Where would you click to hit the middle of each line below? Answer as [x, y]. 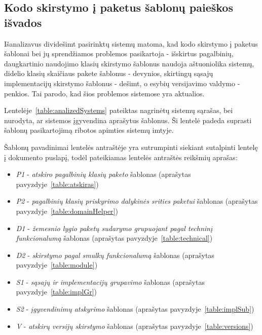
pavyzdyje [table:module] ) [57, 265]
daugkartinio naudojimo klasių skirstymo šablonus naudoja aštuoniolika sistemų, [129, 63]
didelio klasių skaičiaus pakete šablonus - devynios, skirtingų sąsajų [109, 73]
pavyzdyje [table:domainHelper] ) [67, 211]
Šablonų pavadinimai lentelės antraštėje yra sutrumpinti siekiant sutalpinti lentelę [131, 147]
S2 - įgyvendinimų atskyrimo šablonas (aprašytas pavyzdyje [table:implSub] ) [135, 309]
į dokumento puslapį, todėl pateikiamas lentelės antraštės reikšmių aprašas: [121, 157]
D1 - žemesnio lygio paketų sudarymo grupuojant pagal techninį [114, 228]
